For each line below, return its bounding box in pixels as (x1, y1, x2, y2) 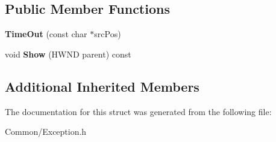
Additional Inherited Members (5, 77, 199, 95)
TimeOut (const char (5, 28, 87, 40)
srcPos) (94, 28, 121, 40)
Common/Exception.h (5, 125, 87, 138)
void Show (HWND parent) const (5, 47, 131, 60)
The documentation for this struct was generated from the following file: (5, 105, 272, 117)
